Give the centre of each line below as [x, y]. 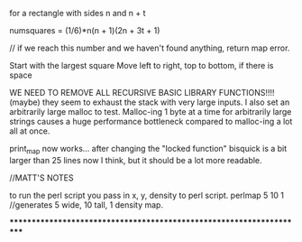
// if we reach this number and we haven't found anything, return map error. [150, 48]
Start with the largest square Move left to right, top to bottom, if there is [142, 65]
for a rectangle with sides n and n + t [78, 13]
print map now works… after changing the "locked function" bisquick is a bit [148, 150]
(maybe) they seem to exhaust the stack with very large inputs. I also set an [150, 102]
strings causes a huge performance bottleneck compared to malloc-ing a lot [151, 121]
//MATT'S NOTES [41, 177]
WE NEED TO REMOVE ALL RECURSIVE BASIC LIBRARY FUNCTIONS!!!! [142, 93]
